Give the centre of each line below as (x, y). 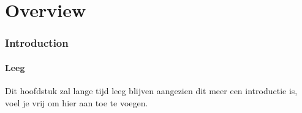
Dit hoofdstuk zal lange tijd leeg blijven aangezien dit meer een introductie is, (151, 91)
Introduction (37, 43)
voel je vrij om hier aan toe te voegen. (77, 102)
